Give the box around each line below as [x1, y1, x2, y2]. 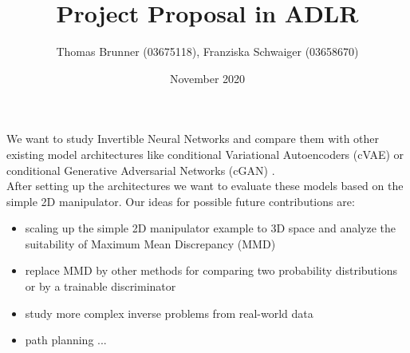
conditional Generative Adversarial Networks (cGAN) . [6, 161, 275, 178]
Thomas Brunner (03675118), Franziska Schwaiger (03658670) [56, 43, 359, 60]
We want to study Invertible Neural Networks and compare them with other [6, 130, 380, 147]
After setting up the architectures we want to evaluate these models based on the [6, 177, 404, 194]
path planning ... [25, 331, 107, 348]
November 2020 [169, 69, 246, 86]
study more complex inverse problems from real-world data [25, 304, 313, 321]
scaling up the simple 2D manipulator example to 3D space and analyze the [25, 220, 396, 236]
